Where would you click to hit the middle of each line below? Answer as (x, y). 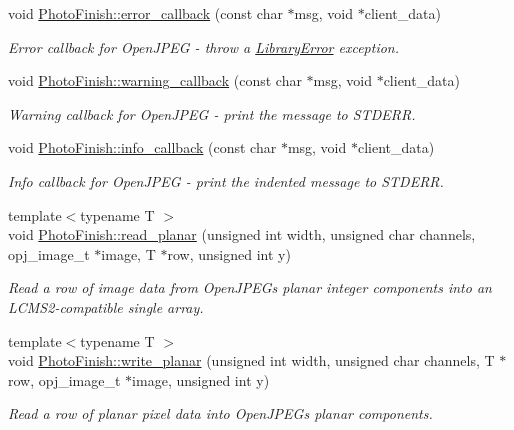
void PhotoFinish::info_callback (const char (142, 147)
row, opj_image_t (64, 379)
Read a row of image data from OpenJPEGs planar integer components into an (250, 287)
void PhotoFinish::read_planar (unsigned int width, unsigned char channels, (242, 234)
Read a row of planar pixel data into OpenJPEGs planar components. (220, 413)
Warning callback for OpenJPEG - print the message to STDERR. (212, 113)
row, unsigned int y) (229, 253)
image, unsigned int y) (201, 379)
